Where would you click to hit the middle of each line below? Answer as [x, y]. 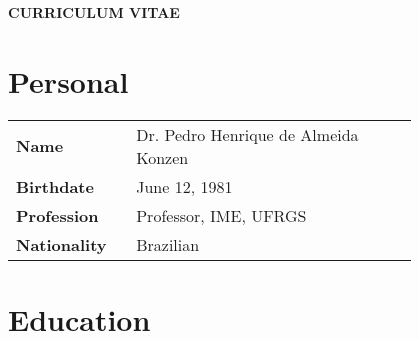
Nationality [61, 244]
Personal [68, 80]
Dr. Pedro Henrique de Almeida [247, 134]
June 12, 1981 [184, 186]
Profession [57, 215]
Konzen [162, 157]
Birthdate [55, 186]
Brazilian [168, 244]
